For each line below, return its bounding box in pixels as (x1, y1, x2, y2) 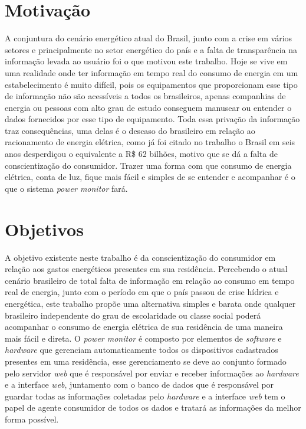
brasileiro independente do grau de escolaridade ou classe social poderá (5, 309, 261, 321)
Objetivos (5, 217, 84, 241)
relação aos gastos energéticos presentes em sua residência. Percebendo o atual (5, 263, 288, 275)
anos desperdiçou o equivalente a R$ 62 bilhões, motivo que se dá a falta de (5, 148, 278, 160)
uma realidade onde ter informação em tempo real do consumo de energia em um (5, 66, 298, 78)
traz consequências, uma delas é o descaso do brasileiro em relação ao (5, 124, 255, 136)
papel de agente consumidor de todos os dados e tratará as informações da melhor (5, 401, 301, 414)
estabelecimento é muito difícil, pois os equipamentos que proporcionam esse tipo (5, 78, 298, 90)
